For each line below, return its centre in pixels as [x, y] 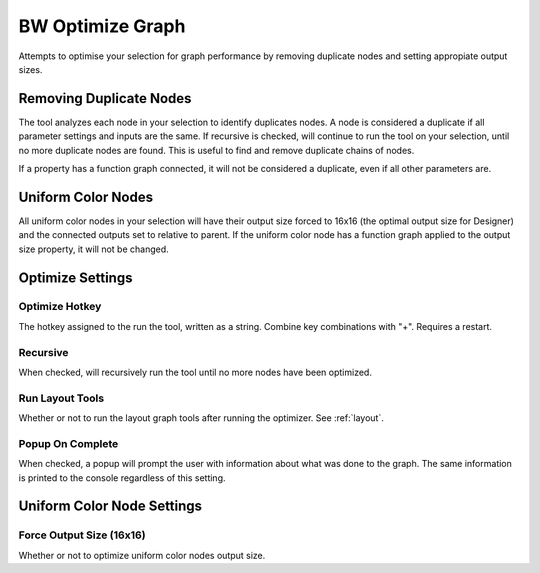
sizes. [30, 69]
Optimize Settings [75, 277]
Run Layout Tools [61, 398]
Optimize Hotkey [60, 307]
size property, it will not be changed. [93, 249]
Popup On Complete [68, 443]
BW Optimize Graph [102, 26]
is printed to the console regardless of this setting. [122, 477]
